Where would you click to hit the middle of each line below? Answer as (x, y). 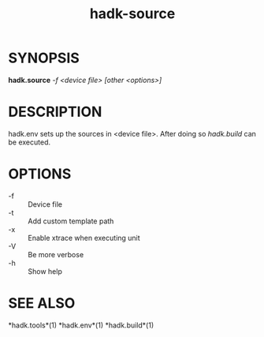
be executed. (30, 142)
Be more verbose (56, 254)
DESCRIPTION (55, 112)
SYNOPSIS (44, 58)
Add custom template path (71, 221)
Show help (45, 271)
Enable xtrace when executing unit (84, 238)
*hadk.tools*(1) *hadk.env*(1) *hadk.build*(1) (81, 325)
